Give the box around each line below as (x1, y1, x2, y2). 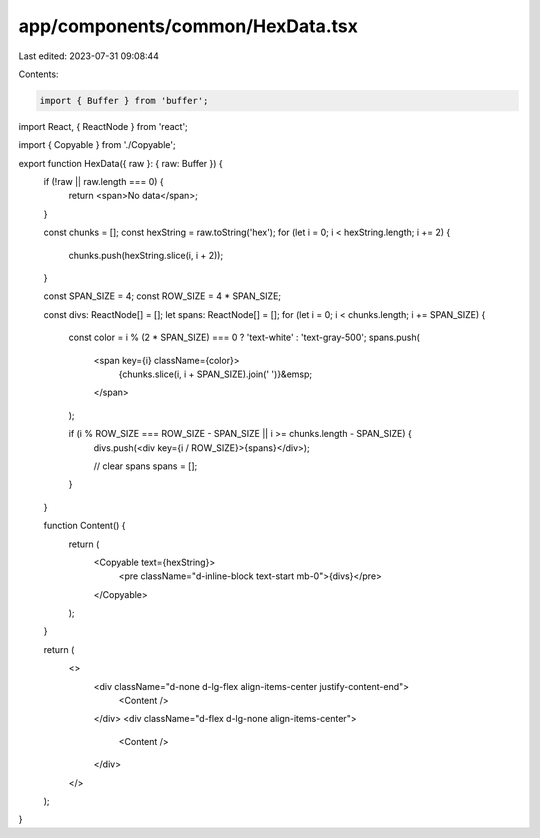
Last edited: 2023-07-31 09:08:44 (18, 50, 160, 62)
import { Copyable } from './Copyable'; (18, 139, 176, 151)
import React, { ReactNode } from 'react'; (18, 120, 189, 132)
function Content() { (43, 520, 126, 532)
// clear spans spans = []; (93, 460, 198, 472)
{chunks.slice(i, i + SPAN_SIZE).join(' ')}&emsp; (118, 368, 313, 380)
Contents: (18, 68, 59, 80)
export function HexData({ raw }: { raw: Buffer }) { (18, 157, 224, 169)
